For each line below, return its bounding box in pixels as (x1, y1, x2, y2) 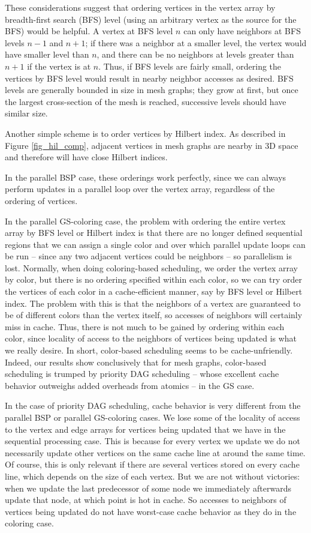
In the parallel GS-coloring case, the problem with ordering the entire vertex (5, 214, 286, 227)
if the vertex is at (27, 59, 91, 72)
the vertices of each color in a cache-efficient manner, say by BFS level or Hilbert (5, 285, 303, 298)
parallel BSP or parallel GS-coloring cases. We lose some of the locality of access (5, 411, 300, 423)
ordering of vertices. (5, 194, 78, 206)
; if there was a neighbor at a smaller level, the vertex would (85, 36, 307, 49)
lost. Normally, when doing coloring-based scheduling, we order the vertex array (5, 261, 298, 274)
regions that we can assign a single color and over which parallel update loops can (5, 238, 306, 250)
